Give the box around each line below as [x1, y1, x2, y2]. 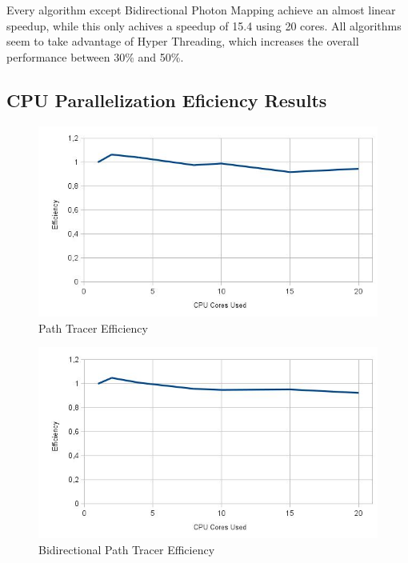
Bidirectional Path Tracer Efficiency [38, 541, 215, 557]
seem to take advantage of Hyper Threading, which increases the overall [6, 33, 359, 50]
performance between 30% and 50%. [6, 48, 184, 65]
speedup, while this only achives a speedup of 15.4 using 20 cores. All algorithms [6, 17, 402, 34]
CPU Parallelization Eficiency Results [6, 87, 327, 112]
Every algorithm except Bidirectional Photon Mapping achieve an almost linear [6, 2, 396, 18]
